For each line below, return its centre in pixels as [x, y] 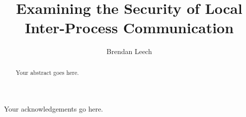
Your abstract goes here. [47, 72]
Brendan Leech [129, 51]
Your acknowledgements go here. [54, 109]
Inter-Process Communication [129, 28]
